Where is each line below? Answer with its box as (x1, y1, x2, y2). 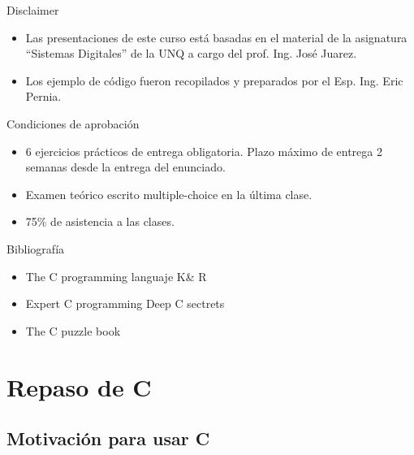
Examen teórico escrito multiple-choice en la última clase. (25, 185, 313, 202)
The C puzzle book (25, 322, 121, 339)
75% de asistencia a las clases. (25, 213, 175, 230)
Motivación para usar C (6, 426, 210, 451)
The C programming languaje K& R (25, 267, 207, 284)
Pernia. (25, 88, 62, 105)
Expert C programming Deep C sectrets (25, 295, 225, 312)
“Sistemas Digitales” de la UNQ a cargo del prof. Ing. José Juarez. (25, 45, 357, 62)
